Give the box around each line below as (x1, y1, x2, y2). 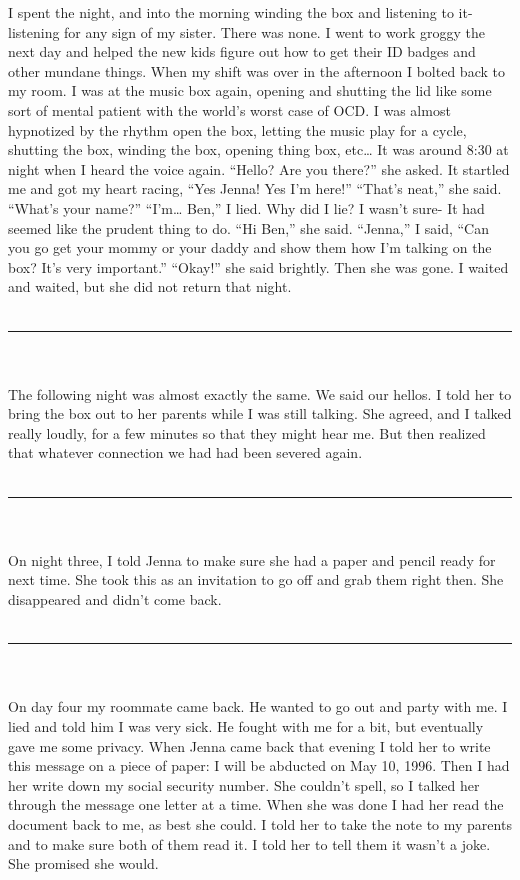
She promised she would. (8, 853, 159, 874)
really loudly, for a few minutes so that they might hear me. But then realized (8, 422, 486, 443)
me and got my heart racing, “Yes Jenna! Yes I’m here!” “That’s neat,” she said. (8, 178, 502, 199)
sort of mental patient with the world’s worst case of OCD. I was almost (8, 99, 451, 120)
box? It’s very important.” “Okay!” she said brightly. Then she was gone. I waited (8, 256, 509, 277)
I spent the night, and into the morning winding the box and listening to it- (8, 2, 473, 22)
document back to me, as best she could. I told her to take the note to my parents (8, 813, 512, 834)
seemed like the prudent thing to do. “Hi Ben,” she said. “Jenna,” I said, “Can (8, 217, 489, 238)
